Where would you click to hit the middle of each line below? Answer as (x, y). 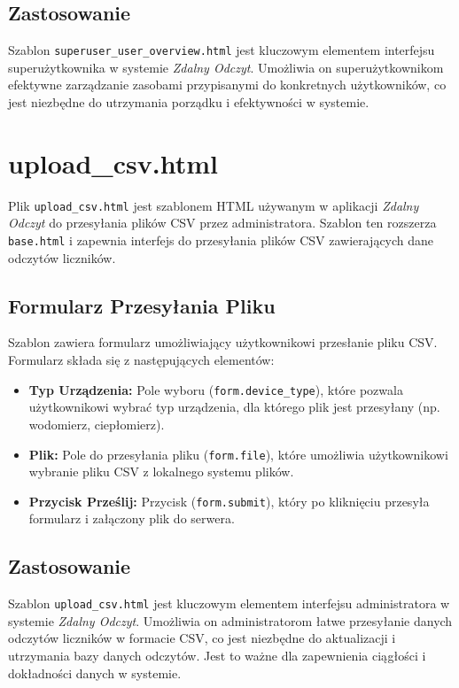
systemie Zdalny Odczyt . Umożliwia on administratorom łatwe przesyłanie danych (230, 620)
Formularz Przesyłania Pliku (142, 305)
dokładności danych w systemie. (95, 673)
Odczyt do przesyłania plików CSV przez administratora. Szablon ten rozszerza (222, 223)
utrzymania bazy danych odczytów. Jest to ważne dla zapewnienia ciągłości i (217, 656)
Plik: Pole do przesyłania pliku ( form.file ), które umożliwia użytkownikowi (238, 454)
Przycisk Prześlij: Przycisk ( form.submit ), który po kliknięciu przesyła (229, 501)
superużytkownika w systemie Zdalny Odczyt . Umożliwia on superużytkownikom (226, 67)
